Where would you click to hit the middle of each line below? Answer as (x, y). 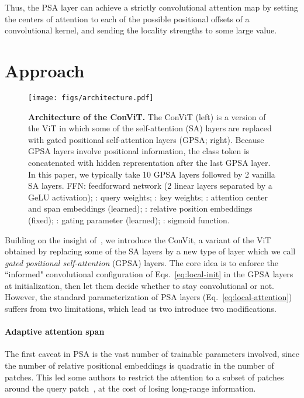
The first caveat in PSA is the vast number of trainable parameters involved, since (152, 354)
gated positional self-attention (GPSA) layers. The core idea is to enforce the (141, 262)
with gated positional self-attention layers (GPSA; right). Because (146, 139)
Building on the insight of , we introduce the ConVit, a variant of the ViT (138, 239)
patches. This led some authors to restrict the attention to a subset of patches (144, 377)
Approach (45, 70)
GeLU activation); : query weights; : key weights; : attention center (148, 197)
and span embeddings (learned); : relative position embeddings (140, 208)
